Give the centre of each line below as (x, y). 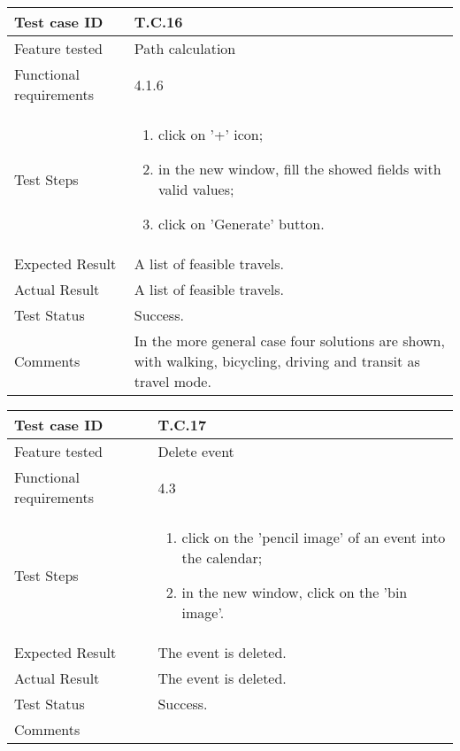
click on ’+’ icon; (211, 134)
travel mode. (172, 381)
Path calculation (185, 48)
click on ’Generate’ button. (241, 224)
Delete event (196, 451)
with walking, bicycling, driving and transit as (277, 361)
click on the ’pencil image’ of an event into (314, 537)
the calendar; (222, 557)
